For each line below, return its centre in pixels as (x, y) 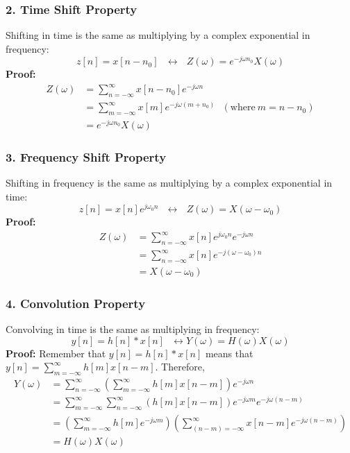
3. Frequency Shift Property (86, 156)
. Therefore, (180, 367)
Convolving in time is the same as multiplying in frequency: (133, 329)
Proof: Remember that (56, 353)
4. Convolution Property (76, 303)
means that (229, 353)
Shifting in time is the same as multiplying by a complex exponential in (158, 35)
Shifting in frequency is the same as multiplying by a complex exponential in (169, 183)
